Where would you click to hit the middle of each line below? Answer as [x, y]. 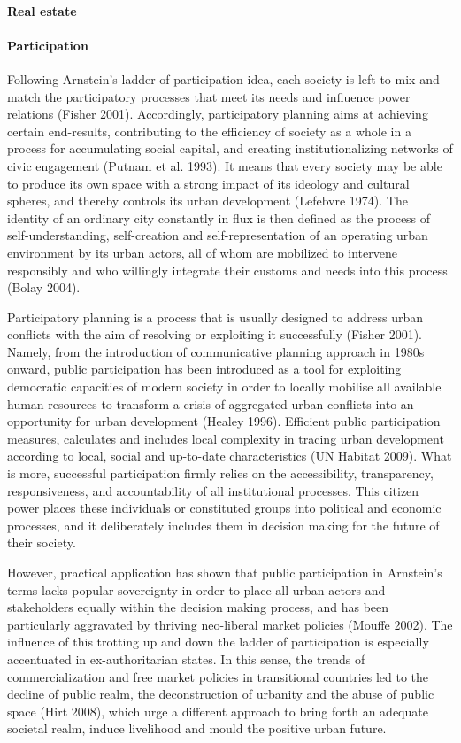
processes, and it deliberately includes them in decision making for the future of [223, 525]
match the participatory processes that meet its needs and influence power [209, 96]
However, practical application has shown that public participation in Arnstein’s [225, 573]
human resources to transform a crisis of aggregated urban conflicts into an [211, 403]
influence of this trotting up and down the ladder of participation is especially [218, 642]
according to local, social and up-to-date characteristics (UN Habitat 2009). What [230, 456]
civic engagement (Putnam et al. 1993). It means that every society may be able [225, 165]
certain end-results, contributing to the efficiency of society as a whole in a [209, 131]
